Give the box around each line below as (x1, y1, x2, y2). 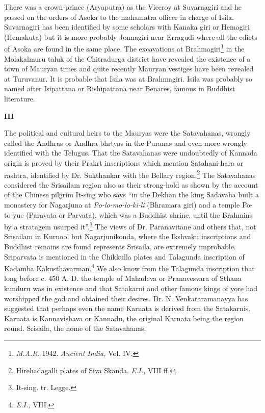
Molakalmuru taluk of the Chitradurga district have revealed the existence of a (4, 53, 251, 64)
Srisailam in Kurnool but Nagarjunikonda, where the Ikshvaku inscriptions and (4, 231, 251, 242)
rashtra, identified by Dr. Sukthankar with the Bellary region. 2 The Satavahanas (4, 168, 256, 180)
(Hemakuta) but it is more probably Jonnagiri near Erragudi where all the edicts (4, 31, 257, 42)
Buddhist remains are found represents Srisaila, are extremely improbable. (4, 241, 236, 252)
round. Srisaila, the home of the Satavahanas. (4, 323, 146, 333)
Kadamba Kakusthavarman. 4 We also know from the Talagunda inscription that (4, 262, 255, 273)
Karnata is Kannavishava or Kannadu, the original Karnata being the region (4, 313, 244, 323)
